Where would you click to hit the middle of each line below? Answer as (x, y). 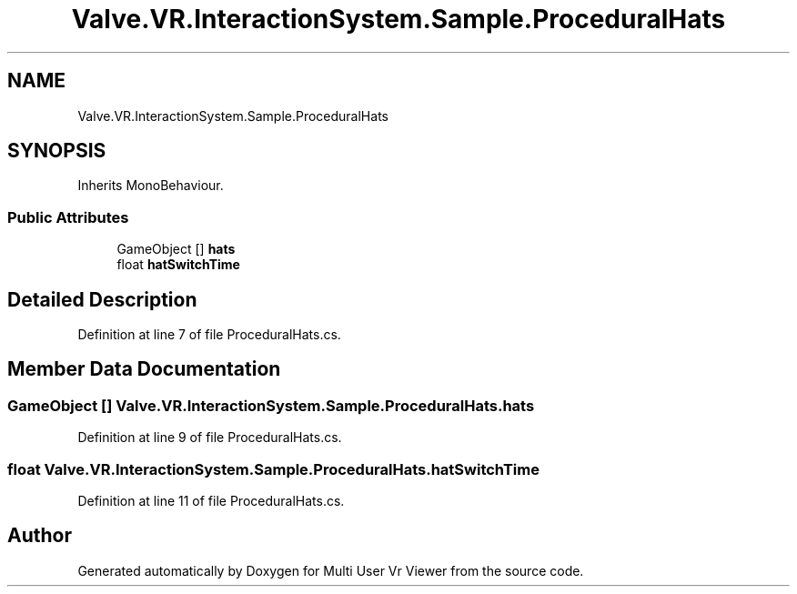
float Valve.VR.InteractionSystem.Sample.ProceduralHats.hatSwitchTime (273, 469)
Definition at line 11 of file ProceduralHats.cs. (211, 501)
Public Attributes (68, 217)
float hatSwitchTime (178, 265)
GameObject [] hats (176, 249)
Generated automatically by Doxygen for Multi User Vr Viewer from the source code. (331, 570)
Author (40, 536)
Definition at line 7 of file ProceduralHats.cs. (209, 335)
